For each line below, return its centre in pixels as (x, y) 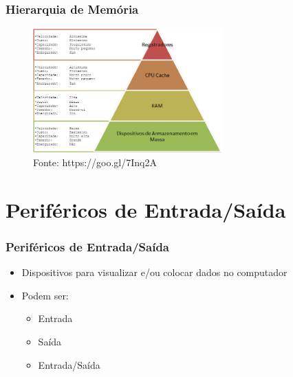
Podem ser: (45, 295)
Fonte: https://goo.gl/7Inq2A (95, 162)
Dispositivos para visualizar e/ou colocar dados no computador (154, 272)
